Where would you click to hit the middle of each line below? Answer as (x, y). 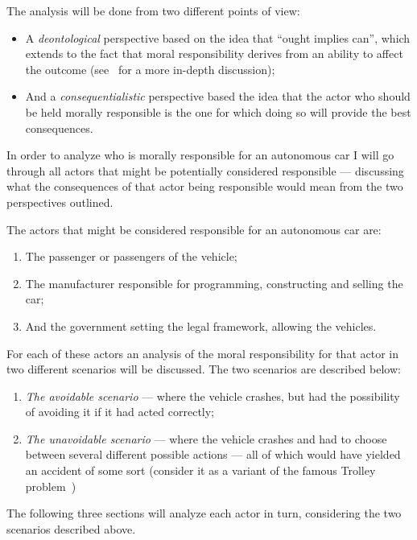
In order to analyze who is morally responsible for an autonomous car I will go (200, 155)
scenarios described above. (71, 528)
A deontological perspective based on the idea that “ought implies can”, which (218, 37)
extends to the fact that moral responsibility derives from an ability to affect (214, 54)
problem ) (51, 486)
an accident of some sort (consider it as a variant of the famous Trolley (200, 470)
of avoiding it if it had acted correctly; (120, 412)
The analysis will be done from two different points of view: (153, 10)
